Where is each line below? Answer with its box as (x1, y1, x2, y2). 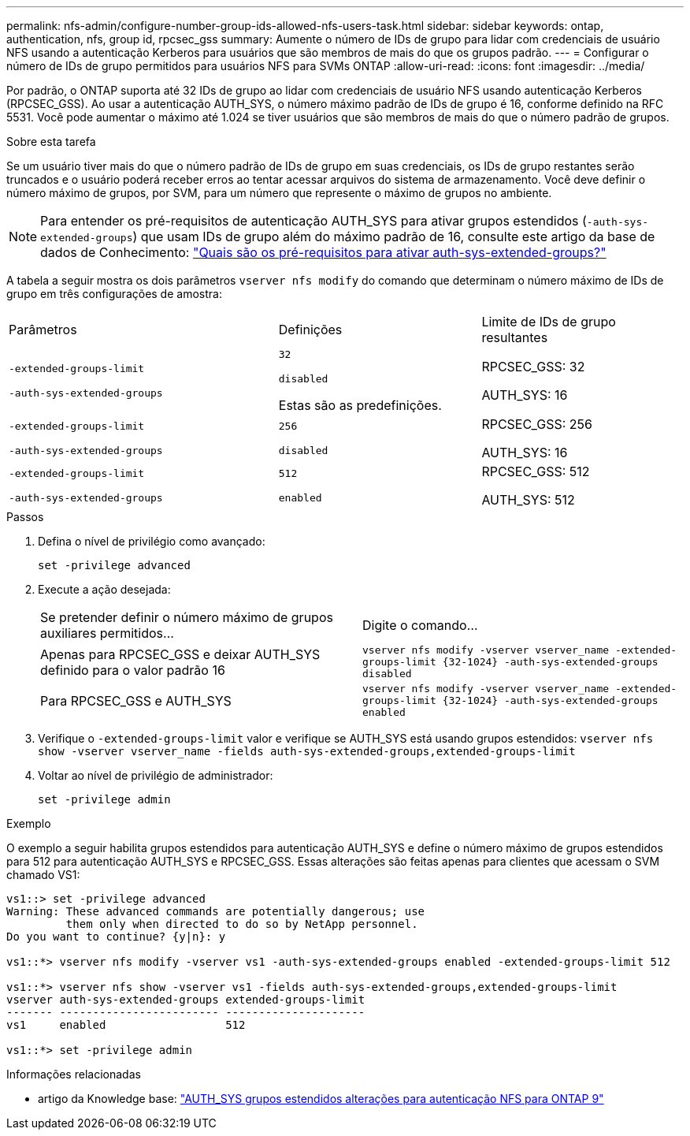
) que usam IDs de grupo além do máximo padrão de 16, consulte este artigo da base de (132, 229, 655, 244)
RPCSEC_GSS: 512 (481, 464, 590, 479)
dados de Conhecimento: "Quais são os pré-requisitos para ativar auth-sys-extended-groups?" (40, 244, 607, 260)
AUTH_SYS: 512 (481, 492, 575, 508)
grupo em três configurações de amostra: (6, 287, 222, 300)
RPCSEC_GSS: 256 (481, 416, 592, 432)
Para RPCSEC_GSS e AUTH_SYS (40, 692, 232, 709)
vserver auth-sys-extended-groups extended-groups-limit (6, 993, 365, 1006)
